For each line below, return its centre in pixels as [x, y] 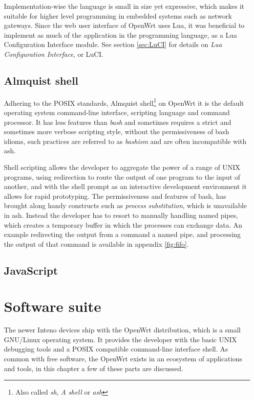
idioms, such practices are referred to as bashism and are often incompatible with [125, 141]
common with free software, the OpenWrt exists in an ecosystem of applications [123, 359]
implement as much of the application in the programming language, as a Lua [121, 35]
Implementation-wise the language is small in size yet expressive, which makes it [124, 6]
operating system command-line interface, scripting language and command [117, 112]
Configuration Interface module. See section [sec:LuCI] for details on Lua [113, 44]
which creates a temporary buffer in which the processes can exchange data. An [123, 224]
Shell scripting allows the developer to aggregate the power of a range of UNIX [122, 167]
